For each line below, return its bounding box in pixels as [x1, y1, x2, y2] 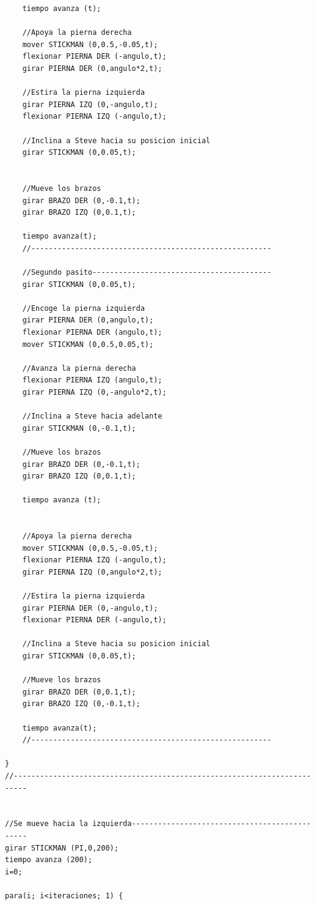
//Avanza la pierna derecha [22, 363, 136, 373]
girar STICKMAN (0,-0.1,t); [22, 423, 136, 433]
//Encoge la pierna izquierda [22, 304, 145, 313]
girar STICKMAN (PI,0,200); [5, 843, 119, 852]
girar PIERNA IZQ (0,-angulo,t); [22, 100, 158, 109]
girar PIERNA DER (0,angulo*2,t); [22, 64, 162, 73]
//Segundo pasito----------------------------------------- [22, 268, 272, 277]
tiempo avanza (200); [5, 855, 93, 865]
